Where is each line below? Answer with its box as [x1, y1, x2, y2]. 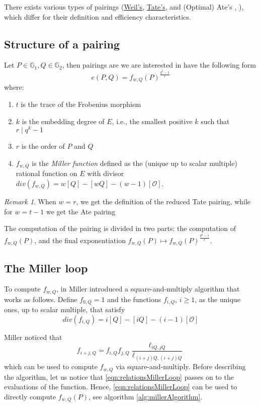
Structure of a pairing [4, 36, 120, 51]
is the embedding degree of [22, 115, 105, 126]
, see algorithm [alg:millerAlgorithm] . [89, 391, 203, 401]
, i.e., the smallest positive [112, 115, 193, 126]
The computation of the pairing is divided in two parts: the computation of [4, 223, 236, 234]
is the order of [21, 141, 65, 151]
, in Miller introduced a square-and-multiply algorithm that [56, 283, 240, 294]
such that [201, 115, 230, 126]
